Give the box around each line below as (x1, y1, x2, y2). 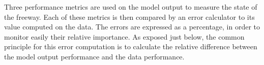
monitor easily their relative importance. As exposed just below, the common (4, 31, 245, 42)
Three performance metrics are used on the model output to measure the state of (4, 2, 257, 12)
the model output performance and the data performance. (4, 51, 185, 61)
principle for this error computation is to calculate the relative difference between (4, 41, 257, 52)
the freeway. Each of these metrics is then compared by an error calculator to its (4, 11, 255, 22)
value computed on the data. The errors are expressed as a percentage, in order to (4, 21, 260, 32)
